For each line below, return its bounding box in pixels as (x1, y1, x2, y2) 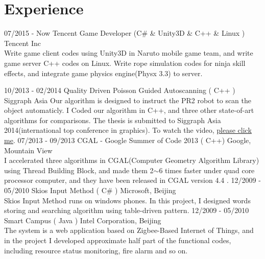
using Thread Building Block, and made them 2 (4, 164, 154, 175)
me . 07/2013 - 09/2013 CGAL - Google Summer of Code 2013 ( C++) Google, (4, 135, 251, 146)
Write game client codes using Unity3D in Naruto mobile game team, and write (4, 48, 253, 58)
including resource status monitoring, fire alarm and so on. (4, 245, 188, 255)
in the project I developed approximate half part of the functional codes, (4, 235, 231, 245)
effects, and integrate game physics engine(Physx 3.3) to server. (4, 67, 203, 78)
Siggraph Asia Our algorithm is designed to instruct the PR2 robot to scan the (4, 95, 252, 105)
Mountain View (4, 145, 53, 155)
